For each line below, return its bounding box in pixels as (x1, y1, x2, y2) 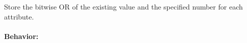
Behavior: (4, 30, 39, 41)
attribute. (4, 11, 34, 21)
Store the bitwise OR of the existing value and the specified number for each (4, 1, 243, 11)
